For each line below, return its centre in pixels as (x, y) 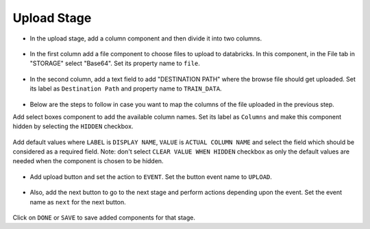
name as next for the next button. (78, 202)
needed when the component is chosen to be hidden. (88, 161)
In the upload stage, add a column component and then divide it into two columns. (146, 38)
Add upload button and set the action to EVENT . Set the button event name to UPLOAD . (151, 177)
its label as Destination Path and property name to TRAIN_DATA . (126, 88)
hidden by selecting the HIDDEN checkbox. (73, 126)
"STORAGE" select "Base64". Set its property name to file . (115, 63)
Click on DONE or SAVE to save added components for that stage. (104, 218)
